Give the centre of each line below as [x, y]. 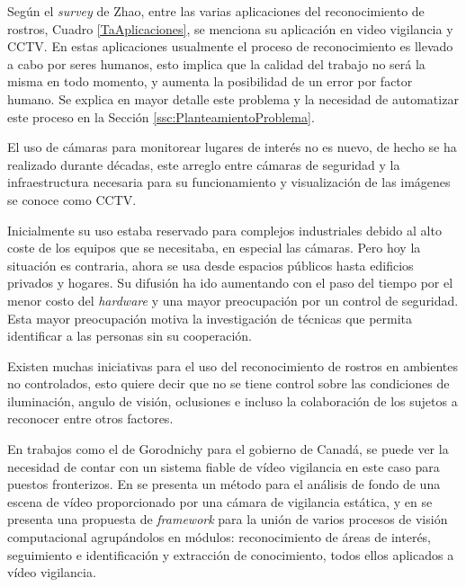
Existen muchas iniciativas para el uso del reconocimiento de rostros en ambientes [233, 365]
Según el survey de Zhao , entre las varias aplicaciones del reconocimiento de [216, 11]
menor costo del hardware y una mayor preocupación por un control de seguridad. [233, 300]
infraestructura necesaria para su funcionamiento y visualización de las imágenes [229, 182]
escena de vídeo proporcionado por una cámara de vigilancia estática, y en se [220, 501]
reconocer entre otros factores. [90, 418]
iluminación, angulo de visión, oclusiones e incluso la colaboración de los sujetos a [233, 400]
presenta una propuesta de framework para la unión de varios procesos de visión [228, 519]
